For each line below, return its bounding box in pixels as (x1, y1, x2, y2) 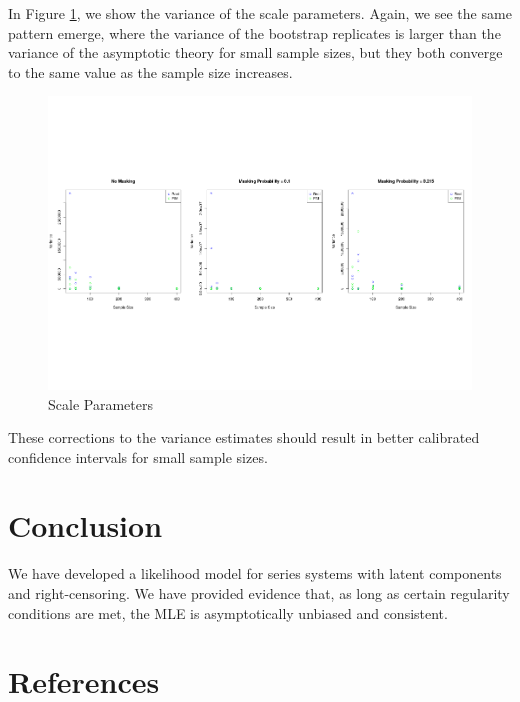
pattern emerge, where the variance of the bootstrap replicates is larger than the (8, 22, 501, 43)
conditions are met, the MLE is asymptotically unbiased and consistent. (8, 602, 448, 623)
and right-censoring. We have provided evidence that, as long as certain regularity (8, 583, 510, 603)
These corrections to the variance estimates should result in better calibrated (8, 427, 480, 448)
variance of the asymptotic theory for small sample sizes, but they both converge (8, 42, 503, 63)
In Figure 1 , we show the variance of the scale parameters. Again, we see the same (8, 3, 512, 23)
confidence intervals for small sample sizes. (8, 446, 268, 467)
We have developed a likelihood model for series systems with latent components (8, 563, 502, 584)
